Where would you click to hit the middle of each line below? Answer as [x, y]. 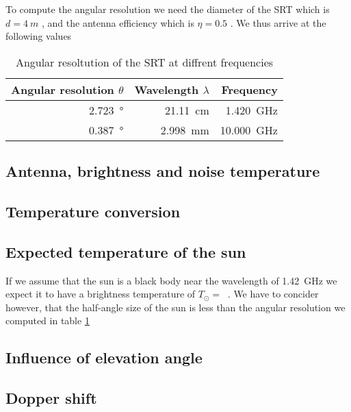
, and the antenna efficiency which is [118, 22]
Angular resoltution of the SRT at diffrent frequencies [144, 62]
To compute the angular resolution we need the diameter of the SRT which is [168, 9]
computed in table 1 [48, 320]
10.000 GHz [249, 130]
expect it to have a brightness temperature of [101, 294]
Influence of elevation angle [104, 358]
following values [39, 36]
